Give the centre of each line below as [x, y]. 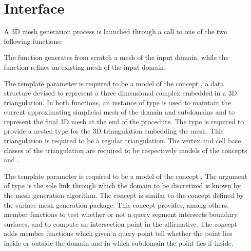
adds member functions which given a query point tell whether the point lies [118, 233]
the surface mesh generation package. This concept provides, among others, [116, 204]
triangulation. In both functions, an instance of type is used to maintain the [117, 102]
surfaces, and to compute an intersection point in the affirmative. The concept [121, 223]
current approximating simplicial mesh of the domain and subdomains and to [119, 112]
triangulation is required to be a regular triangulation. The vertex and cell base [123, 141]
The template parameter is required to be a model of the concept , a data [114, 83]
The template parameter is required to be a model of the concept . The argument [126, 176]
